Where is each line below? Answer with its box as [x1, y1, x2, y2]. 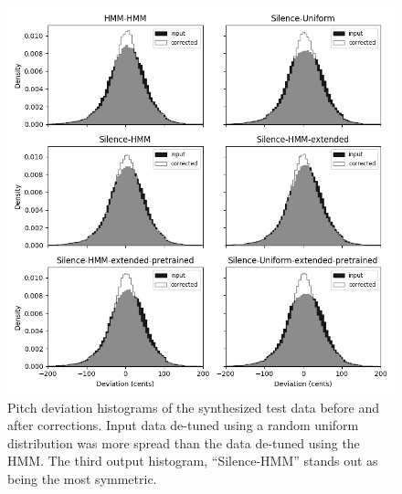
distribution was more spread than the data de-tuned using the [7, 433, 360, 452]
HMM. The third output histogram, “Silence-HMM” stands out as [7, 451, 378, 470]
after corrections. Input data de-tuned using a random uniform [7, 415, 359, 435]
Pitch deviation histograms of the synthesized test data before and [7, 397, 380, 416]
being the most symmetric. [7, 468, 157, 488]
